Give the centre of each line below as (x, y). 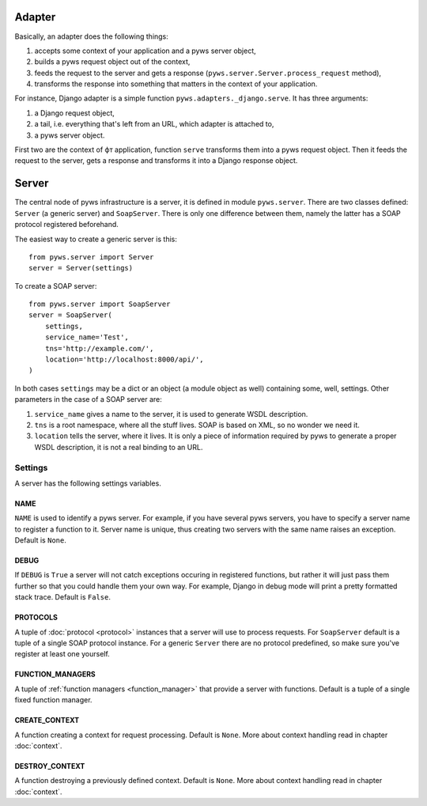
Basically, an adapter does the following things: (92, 36)
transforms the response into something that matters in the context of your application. (176, 84)
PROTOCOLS (36, 618)
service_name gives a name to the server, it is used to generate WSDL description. (171, 414)
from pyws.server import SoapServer (100, 304)
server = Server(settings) (81, 268)
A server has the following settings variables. (88, 483)
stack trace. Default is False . (62, 597)
